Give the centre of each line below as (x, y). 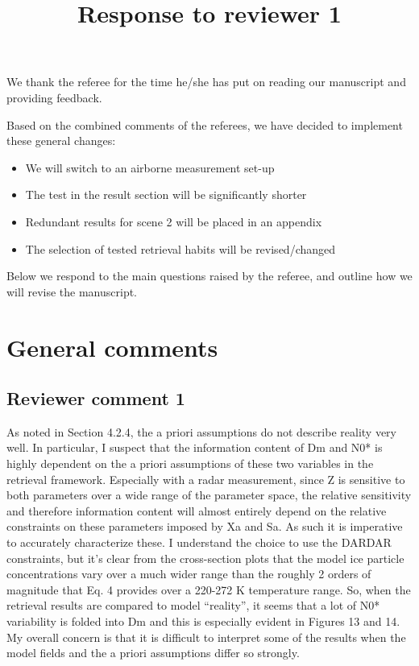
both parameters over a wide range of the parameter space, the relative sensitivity (209, 495)
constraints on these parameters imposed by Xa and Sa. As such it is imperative (205, 526)
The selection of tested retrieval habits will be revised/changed (180, 248)
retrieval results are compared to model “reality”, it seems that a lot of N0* (193, 605)
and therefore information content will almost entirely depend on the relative (197, 510)
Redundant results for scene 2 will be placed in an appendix (174, 221)
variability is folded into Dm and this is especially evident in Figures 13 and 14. (203, 621)
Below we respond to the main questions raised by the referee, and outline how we (209, 276)
